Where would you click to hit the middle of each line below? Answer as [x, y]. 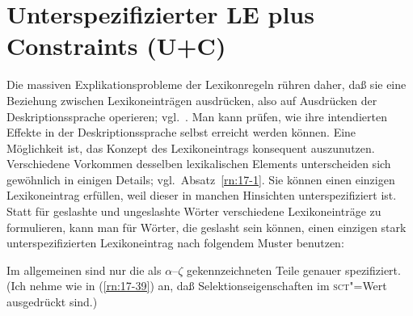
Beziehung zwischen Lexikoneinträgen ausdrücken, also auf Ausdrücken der [192, 100]
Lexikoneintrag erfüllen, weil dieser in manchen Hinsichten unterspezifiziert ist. [202, 195]
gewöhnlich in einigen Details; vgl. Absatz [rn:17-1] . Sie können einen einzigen [201, 179]
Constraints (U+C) [116, 46]
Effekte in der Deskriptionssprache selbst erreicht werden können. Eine [181, 132]
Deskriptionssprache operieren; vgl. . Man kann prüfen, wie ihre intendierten [197, 116]
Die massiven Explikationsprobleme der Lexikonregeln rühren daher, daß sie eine [206, 84]
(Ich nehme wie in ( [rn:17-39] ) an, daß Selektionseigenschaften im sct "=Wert [197, 286]
